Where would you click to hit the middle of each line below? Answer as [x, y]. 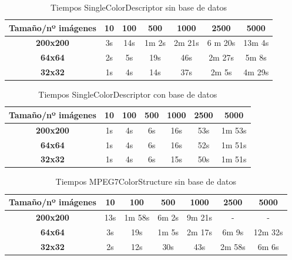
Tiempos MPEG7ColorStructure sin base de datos [146, 181]
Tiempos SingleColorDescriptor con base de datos [128, 94]
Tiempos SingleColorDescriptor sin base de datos [139, 7]
